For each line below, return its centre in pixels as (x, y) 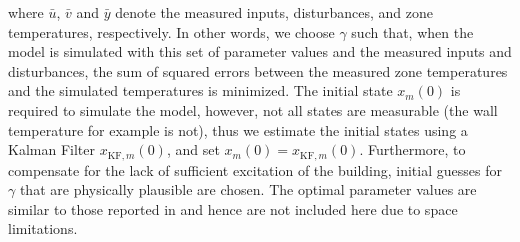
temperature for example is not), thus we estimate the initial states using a (238, 129)
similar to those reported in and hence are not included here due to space (233, 208)
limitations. (43, 228)
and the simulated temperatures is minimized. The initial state (200, 90)
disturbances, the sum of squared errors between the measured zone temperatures (258, 70)
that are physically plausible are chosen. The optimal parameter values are (248, 189)
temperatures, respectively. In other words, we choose (171, 31)
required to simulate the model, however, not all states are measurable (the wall (253, 109)
